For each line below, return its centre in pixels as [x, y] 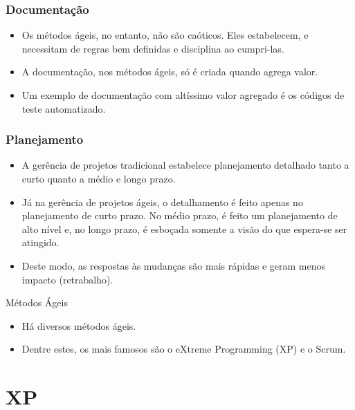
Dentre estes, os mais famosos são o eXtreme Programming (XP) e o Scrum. [184, 349]
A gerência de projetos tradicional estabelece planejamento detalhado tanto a [185, 165]
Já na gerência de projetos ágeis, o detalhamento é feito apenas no [162, 202]
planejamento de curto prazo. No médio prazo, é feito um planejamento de [180, 215]
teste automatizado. [64, 108]
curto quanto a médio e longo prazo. [99, 178]
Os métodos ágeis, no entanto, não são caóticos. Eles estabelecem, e [165, 35]
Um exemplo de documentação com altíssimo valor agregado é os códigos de [183, 95]
